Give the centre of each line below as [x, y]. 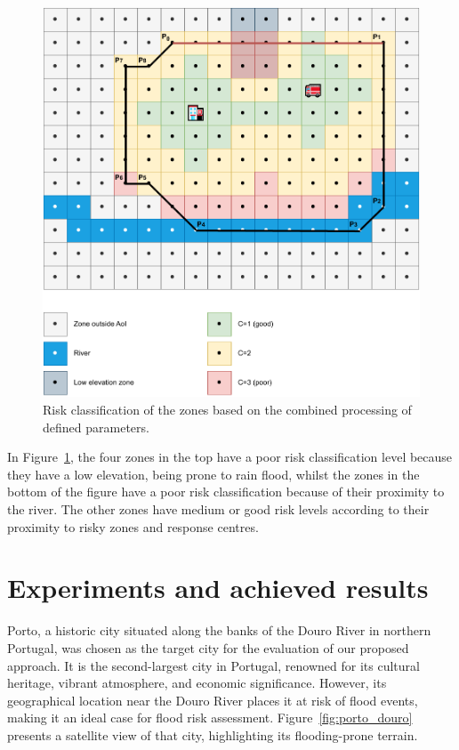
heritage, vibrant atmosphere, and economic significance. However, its [197, 683]
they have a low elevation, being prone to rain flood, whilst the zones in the [213, 474]
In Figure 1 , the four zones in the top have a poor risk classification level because [230, 457]
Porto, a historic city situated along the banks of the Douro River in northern [219, 630]
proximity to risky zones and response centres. [133, 526]
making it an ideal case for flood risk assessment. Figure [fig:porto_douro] [210, 718]
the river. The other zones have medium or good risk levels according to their [218, 509]
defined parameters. [96, 427]
